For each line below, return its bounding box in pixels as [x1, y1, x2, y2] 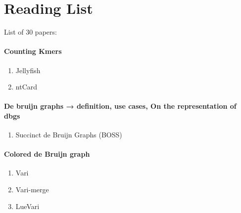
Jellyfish [15, 65, 41, 75]
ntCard [15, 82, 38, 92]
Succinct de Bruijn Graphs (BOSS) [15, 129, 122, 140]
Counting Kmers [4, 46, 62, 56]
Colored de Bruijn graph [4, 149, 90, 159]
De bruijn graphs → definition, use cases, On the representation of [4, 101, 237, 111]
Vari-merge [15, 184, 49, 195]
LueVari [15, 201, 40, 211]
